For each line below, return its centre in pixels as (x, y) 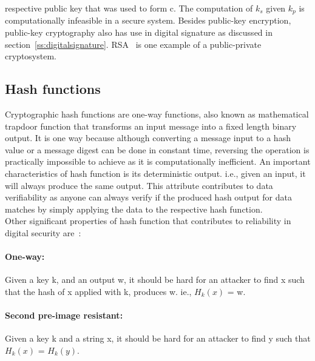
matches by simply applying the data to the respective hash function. (134, 209)
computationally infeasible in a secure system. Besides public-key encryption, (148, 20)
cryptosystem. (31, 56)
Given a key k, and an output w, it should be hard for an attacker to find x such (155, 280)
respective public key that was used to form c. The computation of (129, 8)
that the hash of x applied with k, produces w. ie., (98, 291)
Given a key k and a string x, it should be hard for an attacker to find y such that (158, 338)
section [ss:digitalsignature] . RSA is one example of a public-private (133, 44)
